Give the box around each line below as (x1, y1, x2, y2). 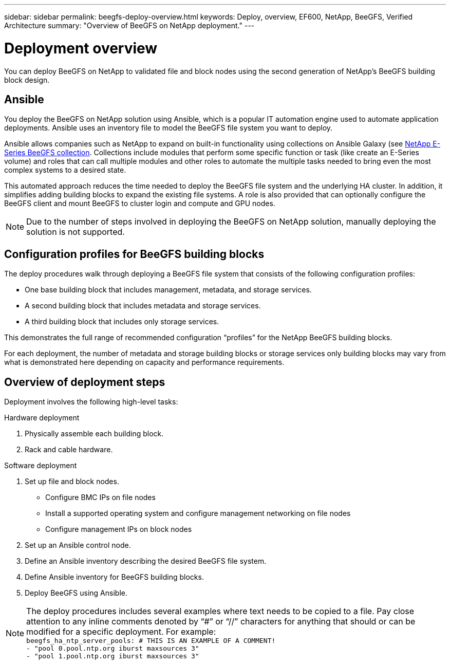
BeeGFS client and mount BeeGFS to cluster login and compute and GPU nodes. (4, 199, 275, 208)
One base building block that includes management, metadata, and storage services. (25, 285, 312, 294)
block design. (4, 75, 50, 84)
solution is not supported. (26, 227, 125, 237)
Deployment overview (4, 39, 158, 57)
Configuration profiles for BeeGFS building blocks (4, 247, 265, 261)
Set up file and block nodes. (25, 477, 119, 486)
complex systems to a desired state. (4, 165, 126, 175)
